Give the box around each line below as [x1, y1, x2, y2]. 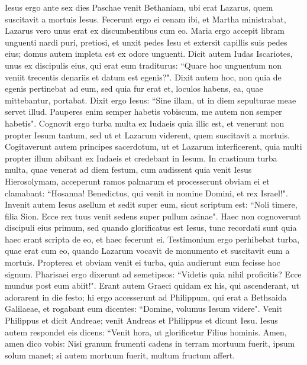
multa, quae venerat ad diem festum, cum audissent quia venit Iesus [5, 163, 252, 176]
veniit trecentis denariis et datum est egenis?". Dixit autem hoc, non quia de [5, 70, 282, 83]
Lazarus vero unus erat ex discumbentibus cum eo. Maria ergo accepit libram [5, 24, 285, 37]
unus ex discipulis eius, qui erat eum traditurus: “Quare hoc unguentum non [5, 59, 282, 71]
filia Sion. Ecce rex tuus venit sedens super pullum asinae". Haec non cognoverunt [5, 209, 301, 222]
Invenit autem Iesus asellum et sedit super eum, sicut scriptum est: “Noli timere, [5, 198, 298, 211]
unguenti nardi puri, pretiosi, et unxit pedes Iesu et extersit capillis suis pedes [5, 35, 287, 48]
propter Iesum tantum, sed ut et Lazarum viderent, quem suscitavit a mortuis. [5, 128, 290, 141]
